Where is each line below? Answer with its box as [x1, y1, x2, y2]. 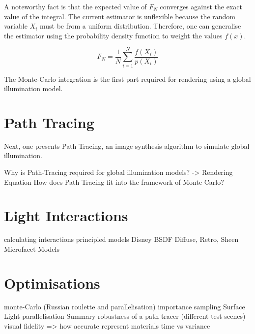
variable [4, 21, 28, 31]
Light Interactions [4, 205, 128, 226]
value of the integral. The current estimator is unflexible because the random [4, 11, 235, 21]
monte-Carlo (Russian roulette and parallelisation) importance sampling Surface [4, 301, 245, 311]
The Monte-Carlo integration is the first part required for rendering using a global [4, 73, 251, 84]
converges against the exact [160, 1, 242, 11]
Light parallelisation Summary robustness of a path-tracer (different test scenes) [4, 311, 246, 321]
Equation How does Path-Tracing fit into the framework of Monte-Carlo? [4, 176, 224, 187]
